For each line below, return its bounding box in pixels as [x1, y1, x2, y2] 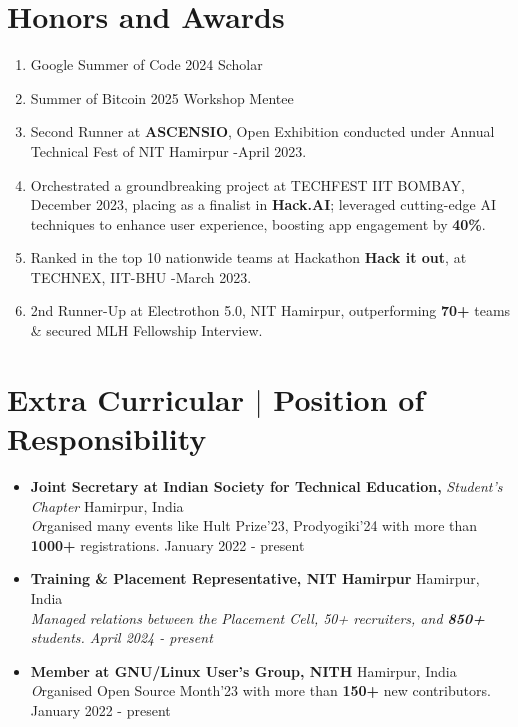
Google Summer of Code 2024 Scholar [30, 54, 263, 75]
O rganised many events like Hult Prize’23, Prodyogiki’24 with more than [30, 515, 478, 536]
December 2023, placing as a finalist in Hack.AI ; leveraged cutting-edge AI [30, 194, 496, 215]
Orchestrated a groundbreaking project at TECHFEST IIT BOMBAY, [30, 174, 465, 195]
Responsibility [7, 418, 207, 459]
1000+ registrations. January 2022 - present [30, 534, 305, 555]
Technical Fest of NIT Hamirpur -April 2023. [30, 140, 307, 161]
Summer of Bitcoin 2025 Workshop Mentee [30, 87, 294, 108]
